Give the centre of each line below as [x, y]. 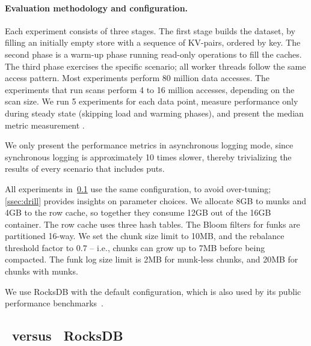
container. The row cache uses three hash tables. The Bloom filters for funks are [152, 224]
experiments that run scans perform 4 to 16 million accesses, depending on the [150, 89]
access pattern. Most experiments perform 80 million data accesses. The [137, 78]
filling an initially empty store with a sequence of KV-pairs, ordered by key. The [153, 42]
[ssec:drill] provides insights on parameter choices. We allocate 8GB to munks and [156, 200]
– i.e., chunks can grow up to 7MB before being [177, 247]
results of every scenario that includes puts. [85, 168]
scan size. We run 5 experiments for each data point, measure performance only [152, 101]
